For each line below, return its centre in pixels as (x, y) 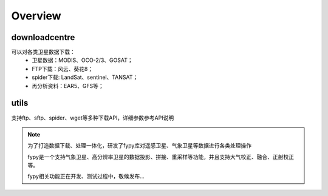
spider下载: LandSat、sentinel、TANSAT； (85, 77)
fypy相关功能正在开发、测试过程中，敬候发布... (86, 177)
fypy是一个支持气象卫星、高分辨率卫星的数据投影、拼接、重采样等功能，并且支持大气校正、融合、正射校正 (161, 157)
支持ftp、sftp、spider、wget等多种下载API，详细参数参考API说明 (93, 118)
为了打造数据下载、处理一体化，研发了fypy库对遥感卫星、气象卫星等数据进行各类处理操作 (140, 146)
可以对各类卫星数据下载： (43, 52)
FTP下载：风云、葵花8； (63, 69)
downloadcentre (43, 37)
